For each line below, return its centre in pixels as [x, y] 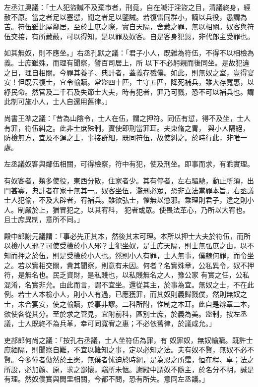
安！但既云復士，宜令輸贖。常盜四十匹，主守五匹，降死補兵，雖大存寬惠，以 [129, 82]
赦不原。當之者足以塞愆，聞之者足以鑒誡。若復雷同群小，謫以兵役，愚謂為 [126, 17]
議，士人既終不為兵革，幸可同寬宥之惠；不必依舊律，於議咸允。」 [110, 323]
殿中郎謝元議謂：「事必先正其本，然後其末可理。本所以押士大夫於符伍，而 [124, 236]
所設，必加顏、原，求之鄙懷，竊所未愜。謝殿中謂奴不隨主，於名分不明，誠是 [129, 369]
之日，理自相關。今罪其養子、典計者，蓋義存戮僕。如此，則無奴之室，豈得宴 [129, 72]
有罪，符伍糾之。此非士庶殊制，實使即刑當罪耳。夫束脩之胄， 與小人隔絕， [127, 128]
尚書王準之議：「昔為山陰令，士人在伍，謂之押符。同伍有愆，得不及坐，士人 [127, 118]
